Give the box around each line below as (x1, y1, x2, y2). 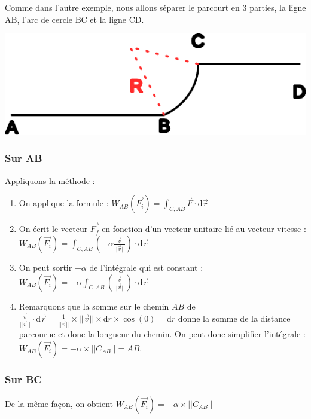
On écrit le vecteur (19, 222, 88, 235)
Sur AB (5, 151, 42, 166)
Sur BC (5, 371, 42, 386)
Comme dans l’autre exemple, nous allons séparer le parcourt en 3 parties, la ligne (5, 1, 306, 13)
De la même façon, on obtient (5, 397, 114, 410)
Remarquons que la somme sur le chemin (19, 299, 169, 312)
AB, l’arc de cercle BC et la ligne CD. (5, 13, 144, 25)
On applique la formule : (19, 197, 109, 209)
